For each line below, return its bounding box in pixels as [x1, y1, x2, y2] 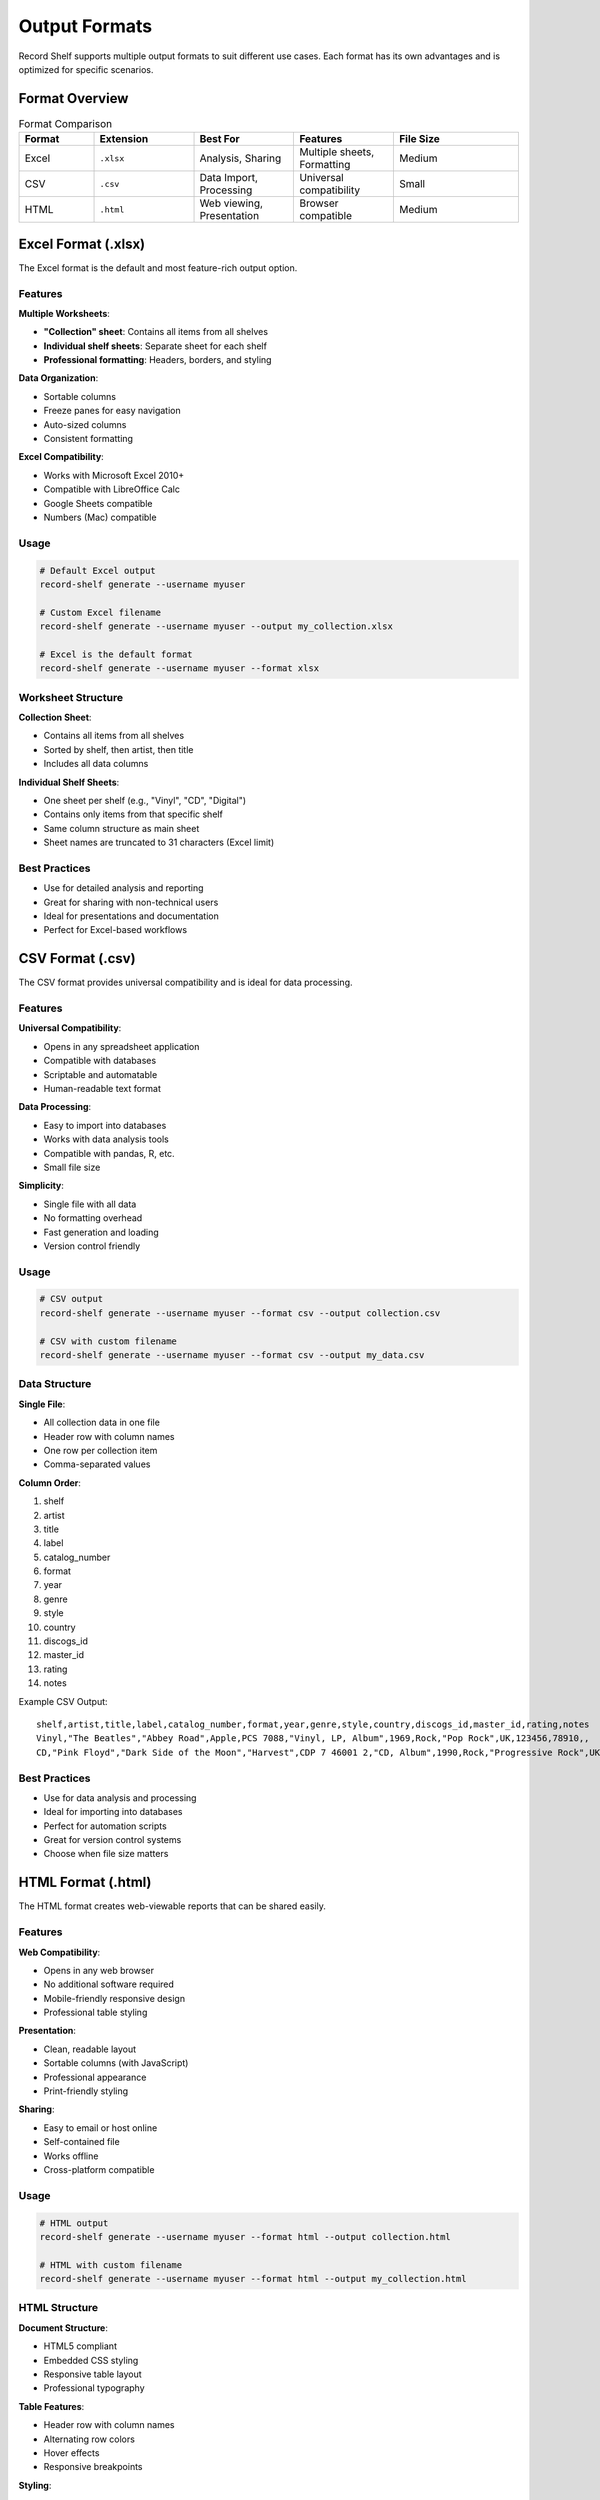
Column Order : [18, 1476, 82, 1489]
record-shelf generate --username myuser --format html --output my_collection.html [39, 2273, 467, 2285]
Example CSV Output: [18, 1695, 109, 1707]
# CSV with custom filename [39, 1335, 177, 1347]
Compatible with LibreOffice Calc [43, 483, 180, 495]
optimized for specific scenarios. [18, 63, 154, 75]
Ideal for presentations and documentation [43, 910, 219, 922]
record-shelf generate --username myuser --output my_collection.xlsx [39, 621, 394, 632]
